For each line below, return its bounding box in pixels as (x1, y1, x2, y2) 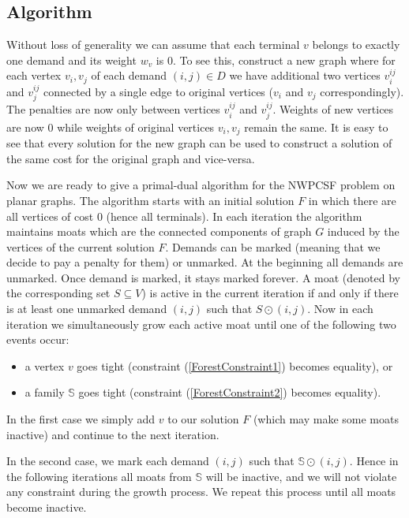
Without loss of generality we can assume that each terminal (6, 36, 300, 53)
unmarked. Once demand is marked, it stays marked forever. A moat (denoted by (6, 269, 400, 285)
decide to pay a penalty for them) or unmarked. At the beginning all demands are (6, 254, 403, 270)
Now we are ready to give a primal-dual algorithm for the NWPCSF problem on (6, 177, 396, 193)
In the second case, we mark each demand (6, 453, 209, 469)
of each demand (91, 67, 167, 84)
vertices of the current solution (6, 238, 155, 255)
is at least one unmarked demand (6, 300, 167, 317)
